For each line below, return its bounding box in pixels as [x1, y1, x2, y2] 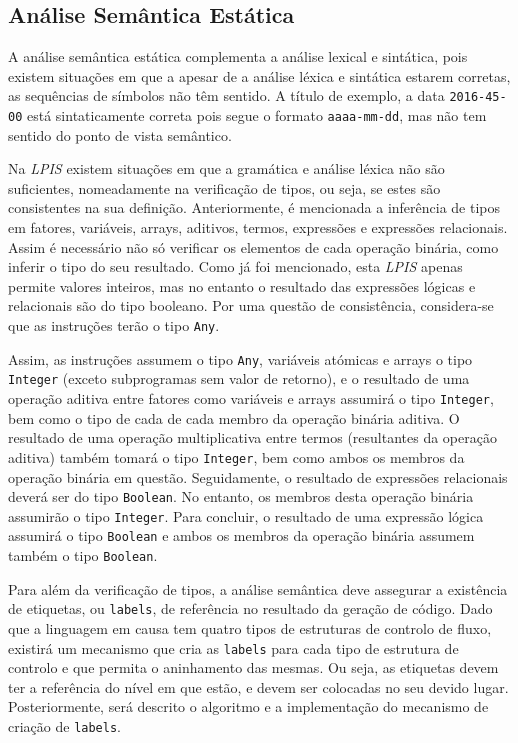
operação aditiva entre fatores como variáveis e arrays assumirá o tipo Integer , [8, 388, 494, 409]
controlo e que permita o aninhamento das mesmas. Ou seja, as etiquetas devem [8, 657, 499, 678]
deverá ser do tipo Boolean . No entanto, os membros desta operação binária [8, 486, 474, 507]
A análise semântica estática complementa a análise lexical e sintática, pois [8, 46, 468, 67]
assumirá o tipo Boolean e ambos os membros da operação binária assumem [8, 525, 475, 546]
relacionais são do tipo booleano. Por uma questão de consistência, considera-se [8, 295, 494, 316]
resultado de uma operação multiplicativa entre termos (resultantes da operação [8, 427, 497, 448]
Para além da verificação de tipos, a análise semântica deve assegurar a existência [8, 578, 508, 599]
